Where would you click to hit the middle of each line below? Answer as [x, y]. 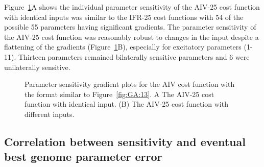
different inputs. [50, 114]
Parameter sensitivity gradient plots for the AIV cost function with [130, 84]
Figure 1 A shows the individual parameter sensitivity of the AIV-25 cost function [132, 7]
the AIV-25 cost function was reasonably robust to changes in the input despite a [131, 37]
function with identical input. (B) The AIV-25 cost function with [126, 104]
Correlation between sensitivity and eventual [125, 141]
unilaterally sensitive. [37, 67]
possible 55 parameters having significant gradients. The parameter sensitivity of [130, 27]
